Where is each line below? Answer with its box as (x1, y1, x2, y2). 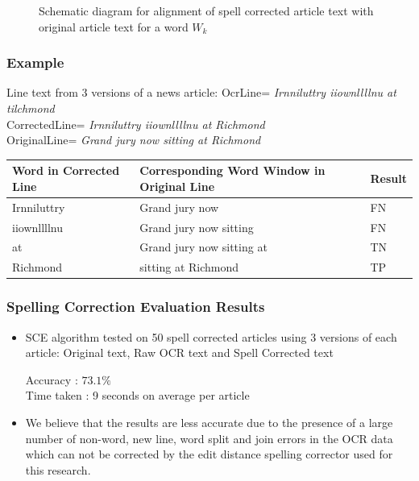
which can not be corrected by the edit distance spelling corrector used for (25, 446, 393, 462)
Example (6, 52, 64, 73)
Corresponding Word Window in (139, 162, 326, 179)
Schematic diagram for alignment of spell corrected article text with (39, 2, 374, 19)
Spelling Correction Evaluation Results (6, 296, 265, 317)
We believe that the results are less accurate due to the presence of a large (25, 413, 393, 430)
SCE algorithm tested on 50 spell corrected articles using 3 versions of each (25, 328, 397, 345)
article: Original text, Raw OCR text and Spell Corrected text (25, 344, 334, 361)
